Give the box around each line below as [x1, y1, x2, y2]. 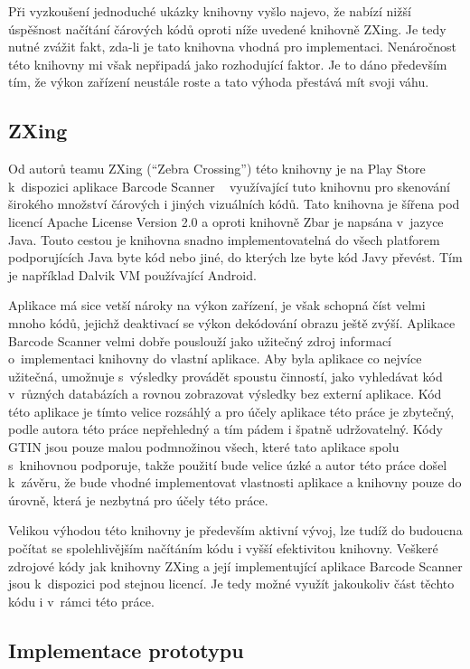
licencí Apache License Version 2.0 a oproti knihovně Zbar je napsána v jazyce [8, 212, 444, 231]
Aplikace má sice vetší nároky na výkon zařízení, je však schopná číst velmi [8, 296, 426, 315]
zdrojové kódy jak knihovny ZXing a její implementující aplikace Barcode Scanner [8, 556, 463, 575]
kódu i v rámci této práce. [8, 591, 155, 610]
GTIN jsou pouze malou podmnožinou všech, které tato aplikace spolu [8, 438, 399, 457]
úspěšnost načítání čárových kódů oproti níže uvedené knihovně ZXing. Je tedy [8, 19, 446, 38]
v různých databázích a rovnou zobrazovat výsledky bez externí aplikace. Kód [8, 384, 442, 403]
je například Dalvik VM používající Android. [8, 265, 257, 284]
